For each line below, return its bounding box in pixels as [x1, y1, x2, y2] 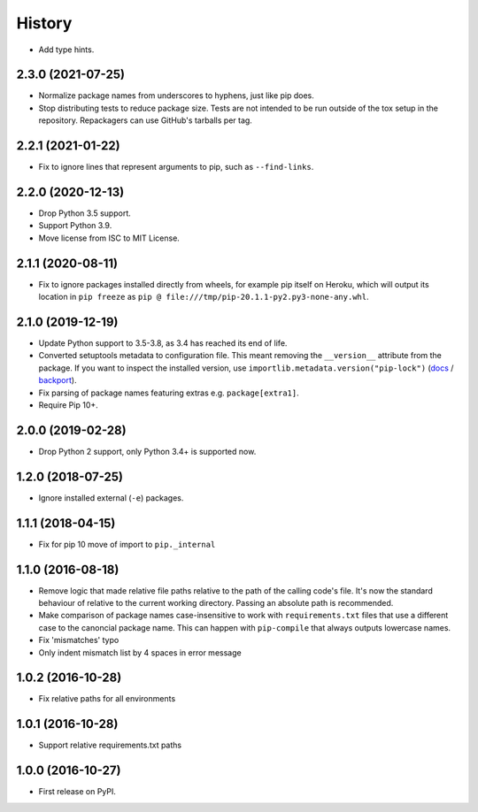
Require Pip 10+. [38, 399, 99, 410]
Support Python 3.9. [38, 220, 112, 231]
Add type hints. [38, 44, 95, 55]
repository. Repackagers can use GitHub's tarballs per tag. [38, 115, 252, 126]
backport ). [38, 375, 77, 386]
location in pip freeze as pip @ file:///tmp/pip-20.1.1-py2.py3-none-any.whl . [38, 292, 369, 303]
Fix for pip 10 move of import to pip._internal [38, 539, 216, 549]
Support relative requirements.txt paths [38, 739, 181, 751]
